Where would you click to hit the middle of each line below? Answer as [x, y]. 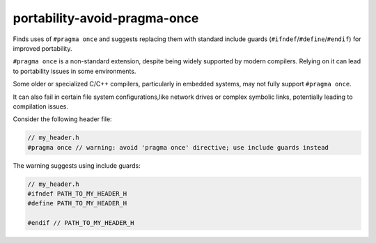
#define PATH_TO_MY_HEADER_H [77, 203]
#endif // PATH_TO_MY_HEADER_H [81, 223]
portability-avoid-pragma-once [106, 18]
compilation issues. [41, 106]
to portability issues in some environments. [75, 71]
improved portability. [42, 48]
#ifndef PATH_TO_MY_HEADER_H [77, 194]
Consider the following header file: [62, 119]
